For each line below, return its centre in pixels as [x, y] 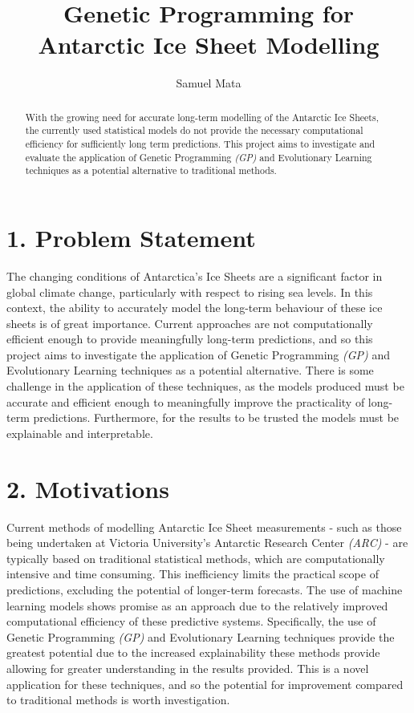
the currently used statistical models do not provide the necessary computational [194, 130]
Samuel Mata [209, 83]
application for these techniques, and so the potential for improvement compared [205, 684]
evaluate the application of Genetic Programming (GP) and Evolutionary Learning [199, 157]
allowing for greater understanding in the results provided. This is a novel [188, 668]
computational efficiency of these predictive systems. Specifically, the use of [191, 621]
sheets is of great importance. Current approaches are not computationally [190, 323]
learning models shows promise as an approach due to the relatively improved [197, 605]
